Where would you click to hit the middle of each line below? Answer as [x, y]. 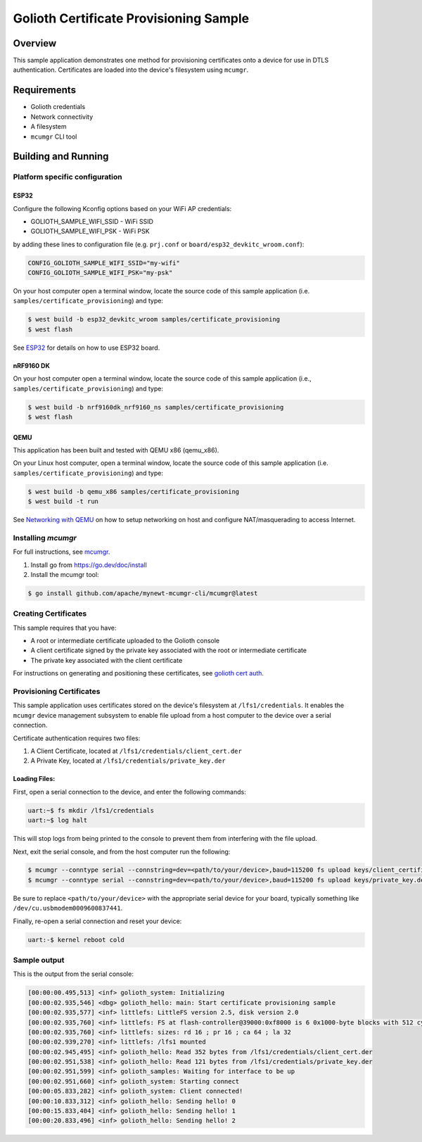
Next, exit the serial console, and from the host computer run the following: [122, 851]
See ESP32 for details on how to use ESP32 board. [87, 348]
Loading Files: [34, 779]
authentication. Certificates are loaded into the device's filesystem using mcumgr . [131, 70]
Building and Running [61, 157]
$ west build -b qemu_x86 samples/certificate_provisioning [134, 491]
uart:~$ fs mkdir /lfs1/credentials [91, 810]
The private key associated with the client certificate [107, 660]
